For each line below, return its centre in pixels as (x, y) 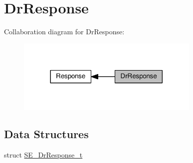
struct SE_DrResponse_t (43, 155)
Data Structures (46, 134)
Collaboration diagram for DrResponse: (64, 32)
